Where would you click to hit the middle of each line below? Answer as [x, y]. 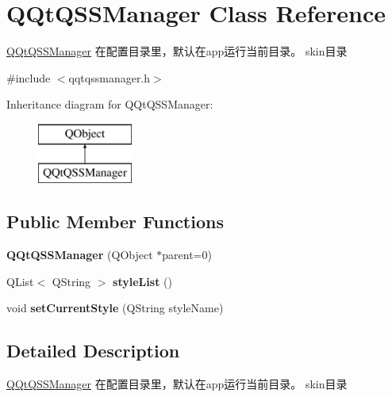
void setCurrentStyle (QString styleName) [115, 308]
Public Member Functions [115, 221]
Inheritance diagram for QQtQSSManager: [110, 104]
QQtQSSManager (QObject [80, 255]
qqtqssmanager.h [110, 77]
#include [29, 77]
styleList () [142, 281]
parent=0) [187, 255]
